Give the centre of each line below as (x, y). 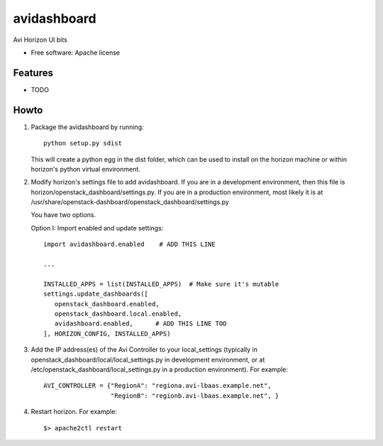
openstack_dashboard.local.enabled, (118, 314)
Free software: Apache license (76, 52)
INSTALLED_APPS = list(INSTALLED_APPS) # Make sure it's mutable (161, 284)
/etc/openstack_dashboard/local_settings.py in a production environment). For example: (160, 369)
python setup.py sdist (83, 143)
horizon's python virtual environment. (86, 169)
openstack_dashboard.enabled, (107, 304)
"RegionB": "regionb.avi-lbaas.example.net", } (195, 396)
